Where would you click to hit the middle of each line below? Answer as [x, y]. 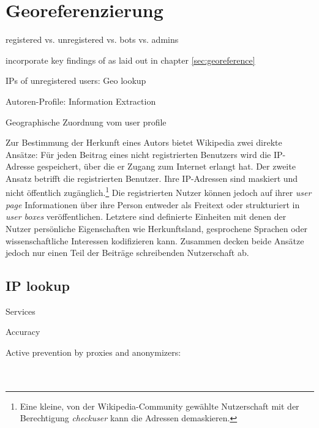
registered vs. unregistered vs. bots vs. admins [92, 39]
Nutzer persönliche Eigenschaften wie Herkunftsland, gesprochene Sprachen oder [157, 228]
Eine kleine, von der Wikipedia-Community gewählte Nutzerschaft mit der [159, 406]
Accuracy [23, 332]
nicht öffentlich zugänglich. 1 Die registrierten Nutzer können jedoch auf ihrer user [159, 192]
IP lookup [38, 286]
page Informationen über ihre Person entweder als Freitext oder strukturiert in [153, 204]
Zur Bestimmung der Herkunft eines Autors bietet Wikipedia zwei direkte [144, 142]
